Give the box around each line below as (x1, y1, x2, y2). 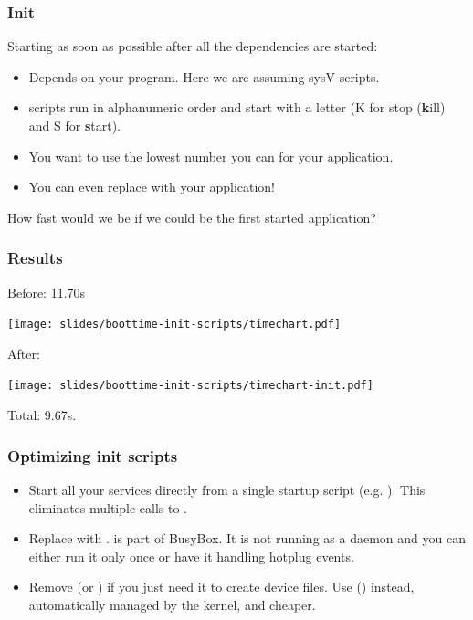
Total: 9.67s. (7, 405, 77, 425)
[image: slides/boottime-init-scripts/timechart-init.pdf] (7, 379, 373, 393)
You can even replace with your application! (28, 177, 276, 196)
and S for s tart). (28, 116, 121, 134)
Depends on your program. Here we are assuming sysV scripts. (28, 67, 380, 86)
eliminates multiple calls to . (28, 498, 187, 517)
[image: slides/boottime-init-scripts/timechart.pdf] (7, 318, 342, 331)
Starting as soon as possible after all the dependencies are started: (7, 37, 378, 56)
